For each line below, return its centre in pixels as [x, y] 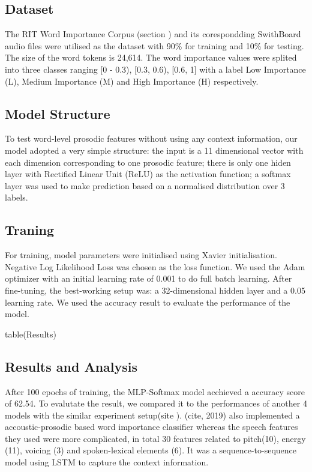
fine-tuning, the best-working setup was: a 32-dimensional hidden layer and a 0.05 [155, 290]
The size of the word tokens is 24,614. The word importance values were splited [151, 57]
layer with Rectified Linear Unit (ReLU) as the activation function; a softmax [148, 174]
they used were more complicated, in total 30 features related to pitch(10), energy [155, 438]
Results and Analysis [71, 366]
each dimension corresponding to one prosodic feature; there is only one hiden [148, 162]
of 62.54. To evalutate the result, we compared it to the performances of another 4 [156, 403]
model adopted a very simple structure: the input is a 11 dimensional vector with [154, 150]
